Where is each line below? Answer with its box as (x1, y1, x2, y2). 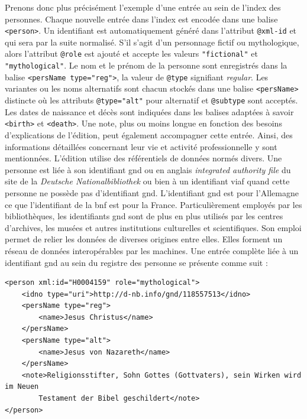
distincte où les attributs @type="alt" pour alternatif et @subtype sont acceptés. (5, 94, 298, 106)
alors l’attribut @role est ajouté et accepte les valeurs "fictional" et (5, 47, 258, 60)
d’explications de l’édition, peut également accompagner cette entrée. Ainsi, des (5, 128, 293, 141)
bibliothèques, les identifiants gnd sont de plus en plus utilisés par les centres (5, 210, 283, 222)
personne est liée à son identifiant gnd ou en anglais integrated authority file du (5, 163, 291, 176)
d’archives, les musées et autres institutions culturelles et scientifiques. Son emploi (5, 221, 302, 233)
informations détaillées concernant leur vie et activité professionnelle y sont (5, 140, 277, 152)
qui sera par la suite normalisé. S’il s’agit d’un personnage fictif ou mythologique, (5, 35, 299, 48)
